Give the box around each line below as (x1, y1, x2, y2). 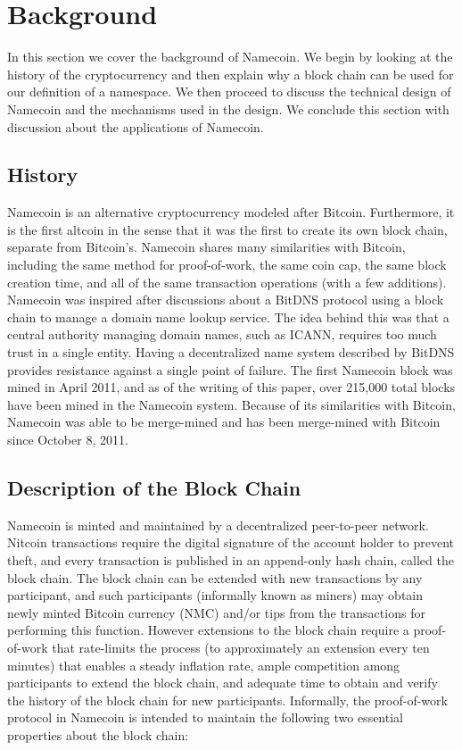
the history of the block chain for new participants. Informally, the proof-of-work (7, 690, 448, 709)
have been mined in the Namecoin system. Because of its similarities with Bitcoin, (7, 395, 456, 413)
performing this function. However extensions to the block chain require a (7, 621, 409, 639)
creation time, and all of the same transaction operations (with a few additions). (7, 272, 447, 291)
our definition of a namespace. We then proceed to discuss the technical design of (7, 82, 451, 101)
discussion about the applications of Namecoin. (7, 117, 264, 136)
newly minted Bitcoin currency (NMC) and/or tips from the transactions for (7, 603, 425, 621)
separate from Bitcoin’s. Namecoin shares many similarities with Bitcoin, (7, 237, 406, 256)
